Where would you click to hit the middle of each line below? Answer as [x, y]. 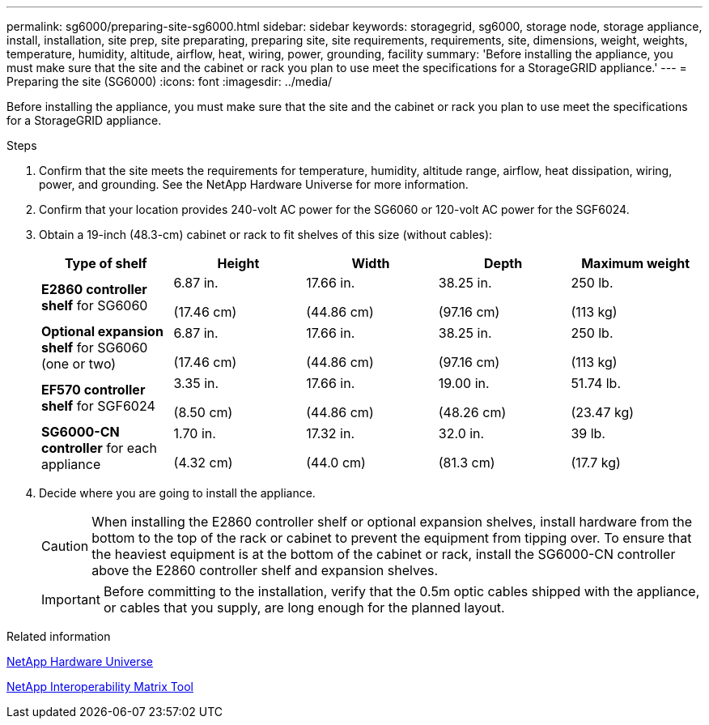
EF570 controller [93, 390]
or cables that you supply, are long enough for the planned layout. [304, 608]
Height [238, 263]
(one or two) [79, 364]
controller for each [99, 448]
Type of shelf [106, 263]
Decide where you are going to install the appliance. [177, 493]
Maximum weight [636, 263]
